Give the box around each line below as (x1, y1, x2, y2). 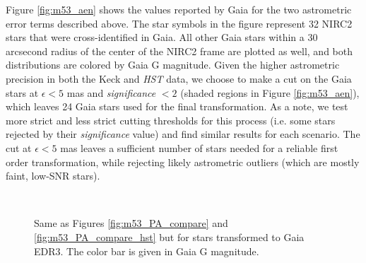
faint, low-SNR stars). (6, 168, 100, 183)
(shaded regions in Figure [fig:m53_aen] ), (180, 85, 360, 100)
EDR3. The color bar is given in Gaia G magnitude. (34, 243, 259, 258)
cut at (6, 140, 32, 155)
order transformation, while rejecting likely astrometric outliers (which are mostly (6, 154, 360, 169)
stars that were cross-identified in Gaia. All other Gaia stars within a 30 (6, 30, 318, 45)
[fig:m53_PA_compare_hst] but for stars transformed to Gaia (34, 229, 305, 244)
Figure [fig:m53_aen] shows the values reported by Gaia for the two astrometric (6, 2, 352, 16)
